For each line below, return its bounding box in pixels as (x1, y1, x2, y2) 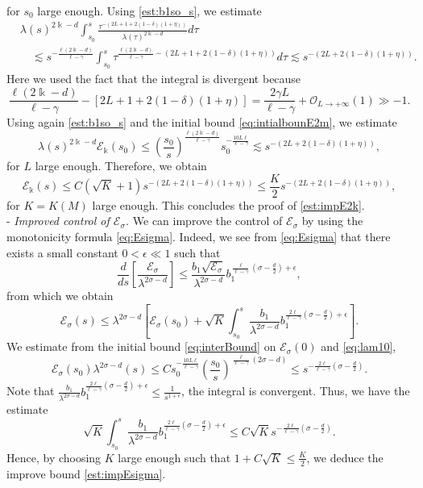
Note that (6, 382, 55, 399)
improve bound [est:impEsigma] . (6, 465, 166, 482)
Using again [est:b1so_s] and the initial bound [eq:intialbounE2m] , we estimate (6, 114, 397, 131)
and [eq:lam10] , (321, 338, 396, 355)
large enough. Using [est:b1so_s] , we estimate (37, 2, 262, 19)
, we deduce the (306, 448, 384, 465)
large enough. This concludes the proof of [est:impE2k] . (92, 196, 365, 213)
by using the (301, 212, 363, 229)
